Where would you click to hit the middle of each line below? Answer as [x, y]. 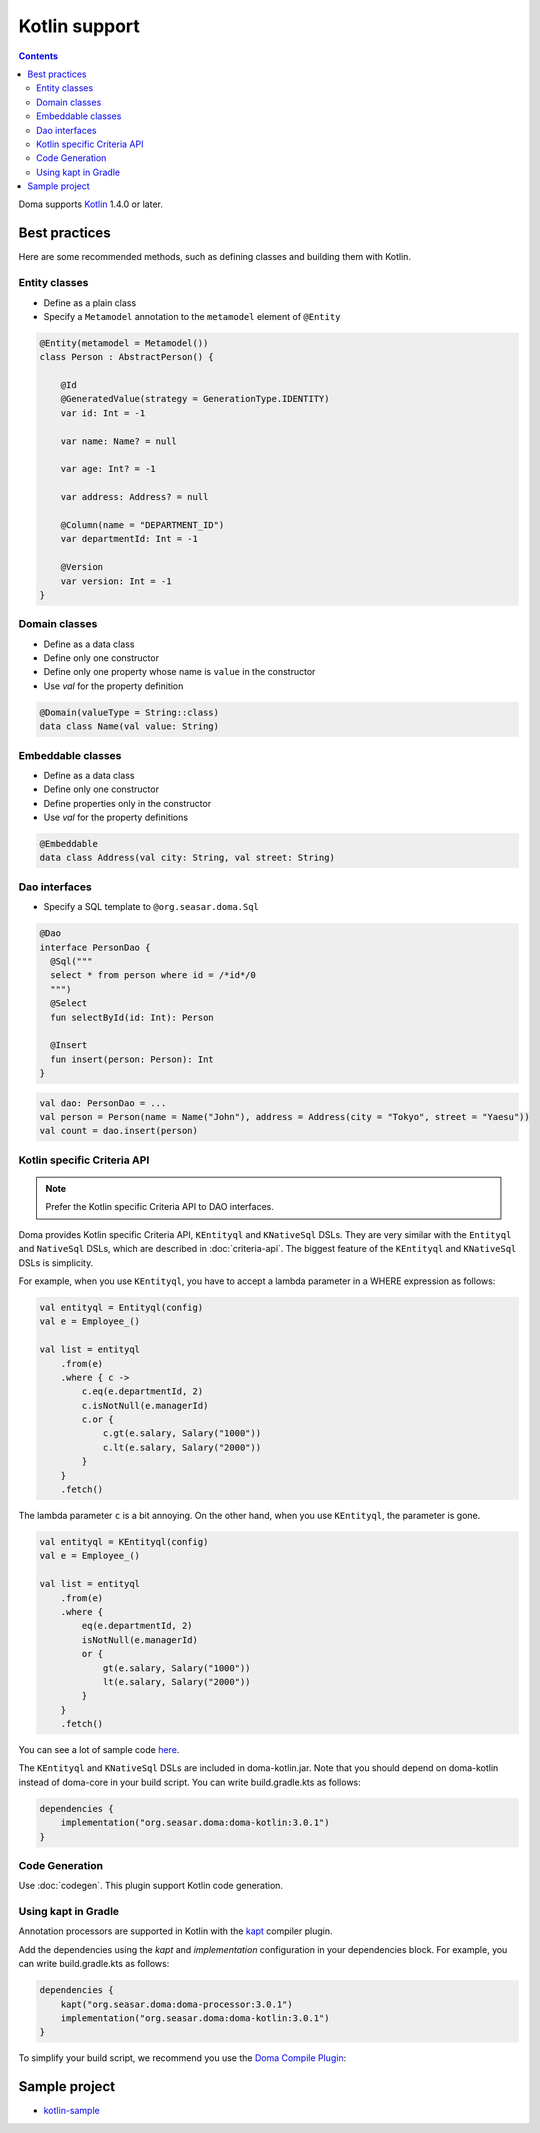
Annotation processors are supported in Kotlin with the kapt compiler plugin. [175, 1931]
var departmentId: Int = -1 [129, 539]
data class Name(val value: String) [129, 726]
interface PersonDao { [95, 947]
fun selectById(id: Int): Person [132, 1017]
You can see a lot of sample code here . [99, 1750]
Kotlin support [79, 26]
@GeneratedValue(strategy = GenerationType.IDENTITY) [195, 399]
